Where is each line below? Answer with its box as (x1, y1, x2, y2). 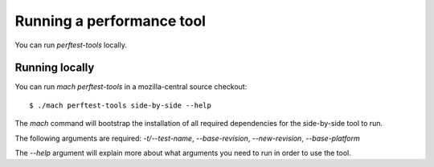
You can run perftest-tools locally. (14, 40, 128, 50)
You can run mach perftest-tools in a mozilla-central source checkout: (14, 82, 248, 92)
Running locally (14, 61, 95, 75)
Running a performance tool (14, 12, 207, 30)
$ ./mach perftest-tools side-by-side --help (29, 100, 212, 110)
